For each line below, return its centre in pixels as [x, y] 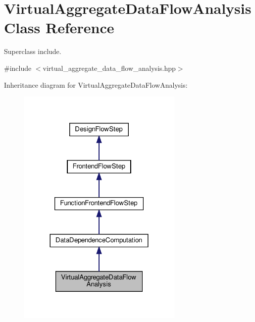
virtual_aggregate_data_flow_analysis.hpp [109, 68]
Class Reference [59, 27]
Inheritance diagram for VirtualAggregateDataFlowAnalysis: [96, 84]
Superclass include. [33, 51]
